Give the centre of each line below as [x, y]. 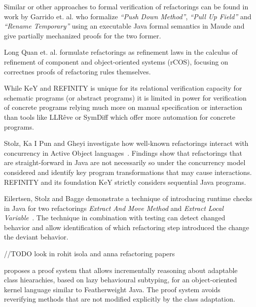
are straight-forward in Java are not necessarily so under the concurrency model [125, 162]
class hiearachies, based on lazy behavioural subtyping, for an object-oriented [121, 280]
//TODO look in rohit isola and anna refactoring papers [90, 254]
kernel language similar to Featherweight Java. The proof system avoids [112, 289]
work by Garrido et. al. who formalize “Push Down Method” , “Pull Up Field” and [128, 16]
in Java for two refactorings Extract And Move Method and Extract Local [114, 208]
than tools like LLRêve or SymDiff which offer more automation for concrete [120, 117]
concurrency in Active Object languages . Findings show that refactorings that [123, 153]
